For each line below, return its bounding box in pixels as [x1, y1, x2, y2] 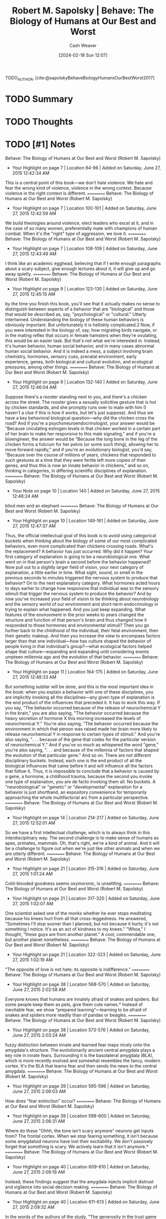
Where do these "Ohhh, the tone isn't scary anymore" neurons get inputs [5, 1128, 154, 1134]
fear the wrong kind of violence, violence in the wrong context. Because [5, 185, 152, 191]
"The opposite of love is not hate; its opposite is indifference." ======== [5, 966, 150, 973]
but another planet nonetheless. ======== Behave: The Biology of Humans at [5, 936, 161, 943]
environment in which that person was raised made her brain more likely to [5, 726, 157, 732]
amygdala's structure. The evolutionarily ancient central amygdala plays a [5, 1047, 155, 1053]
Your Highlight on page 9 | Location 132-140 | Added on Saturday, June [12, 379, 158, 385]
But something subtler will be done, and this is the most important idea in [5, 684, 154, 690]
